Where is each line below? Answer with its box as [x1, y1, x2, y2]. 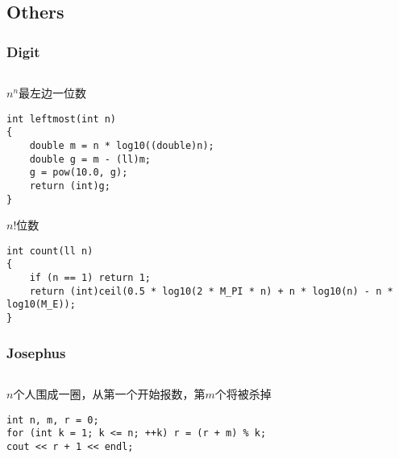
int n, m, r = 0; [6, 414, 99, 426]
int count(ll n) [6, 245, 94, 257]
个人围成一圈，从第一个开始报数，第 [13, 385, 206, 402]
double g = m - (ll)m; [29, 153, 151, 165]
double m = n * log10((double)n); [29, 139, 214, 151]
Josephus [6, 342, 66, 362]
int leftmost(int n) [6, 113, 117, 125]
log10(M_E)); [6, 299, 76, 311]
